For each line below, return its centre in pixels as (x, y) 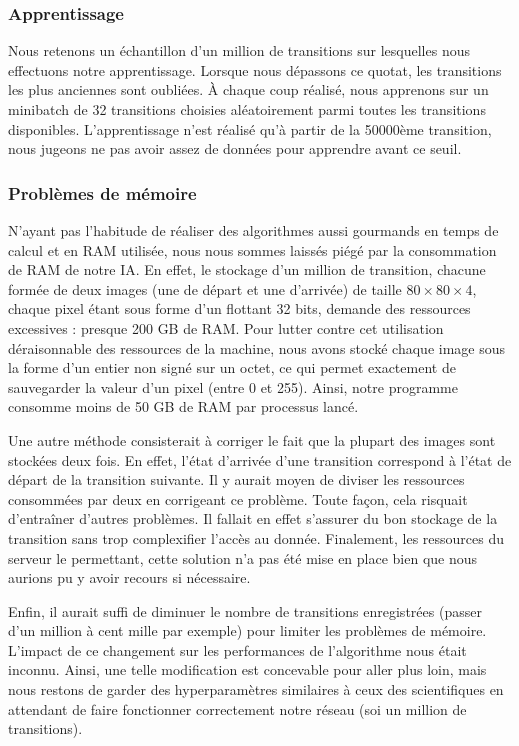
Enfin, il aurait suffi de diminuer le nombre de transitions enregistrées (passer (245, 610)
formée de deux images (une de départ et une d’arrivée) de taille (205, 288)
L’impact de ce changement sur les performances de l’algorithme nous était (237, 649)
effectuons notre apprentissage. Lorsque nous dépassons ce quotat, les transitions (255, 69)
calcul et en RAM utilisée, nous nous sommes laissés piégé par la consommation (252, 249)
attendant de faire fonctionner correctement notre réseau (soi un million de (237, 708)
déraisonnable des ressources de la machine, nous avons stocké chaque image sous (257, 347)
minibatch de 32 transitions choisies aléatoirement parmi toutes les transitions (247, 109)
